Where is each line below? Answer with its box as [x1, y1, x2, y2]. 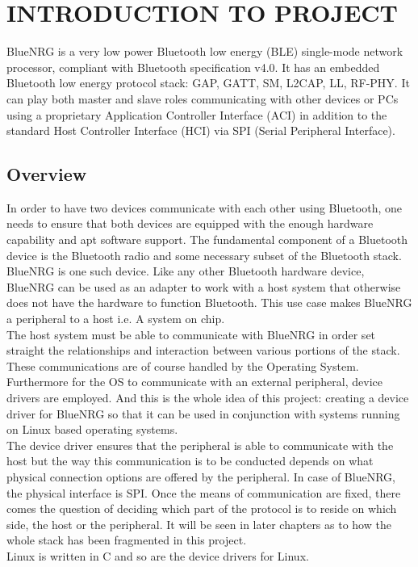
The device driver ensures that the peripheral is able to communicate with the [6, 436, 394, 453]
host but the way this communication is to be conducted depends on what [6, 452, 374, 469]
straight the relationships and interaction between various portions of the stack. [6, 342, 400, 359]
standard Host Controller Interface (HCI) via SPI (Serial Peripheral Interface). [6, 122, 395, 139]
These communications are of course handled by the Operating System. [6, 357, 359, 374]
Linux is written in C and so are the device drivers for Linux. [6, 547, 309, 564]
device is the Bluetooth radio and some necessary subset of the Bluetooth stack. [6, 246, 402, 263]
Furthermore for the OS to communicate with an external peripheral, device [6, 373, 382, 390]
